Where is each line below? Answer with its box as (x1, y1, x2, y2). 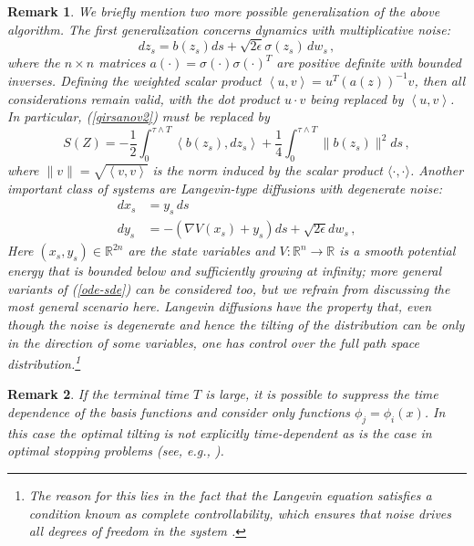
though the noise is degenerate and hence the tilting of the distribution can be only (7, 315, 465, 334)
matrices (98, 53, 146, 72)
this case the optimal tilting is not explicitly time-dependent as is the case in (7, 423, 432, 442)
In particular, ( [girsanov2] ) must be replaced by (7, 107, 270, 126)
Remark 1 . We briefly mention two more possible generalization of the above (7, 2, 440, 20)
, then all (414, 70, 466, 89)
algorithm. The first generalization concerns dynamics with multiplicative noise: (7, 19, 450, 38)
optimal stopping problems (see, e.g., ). (7, 441, 224, 460)
